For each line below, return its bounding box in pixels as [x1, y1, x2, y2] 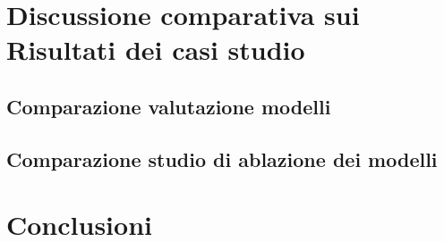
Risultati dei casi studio [6, 31, 305, 68]
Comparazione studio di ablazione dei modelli [6, 145, 438, 172]
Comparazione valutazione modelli [6, 92, 331, 120]
